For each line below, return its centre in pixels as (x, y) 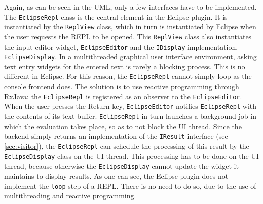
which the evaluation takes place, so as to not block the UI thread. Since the (123, 126)
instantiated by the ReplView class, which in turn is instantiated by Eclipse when (130, 27)
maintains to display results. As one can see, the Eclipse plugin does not (116, 175)
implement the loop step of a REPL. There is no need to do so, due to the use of (130, 186)
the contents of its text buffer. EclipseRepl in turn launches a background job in (130, 116)
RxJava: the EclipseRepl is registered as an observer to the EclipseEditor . (123, 96)
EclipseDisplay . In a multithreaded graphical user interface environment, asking (130, 56)
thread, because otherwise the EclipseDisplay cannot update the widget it (121, 166)
